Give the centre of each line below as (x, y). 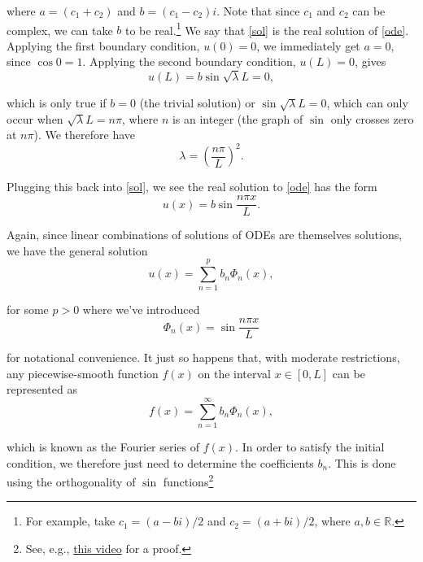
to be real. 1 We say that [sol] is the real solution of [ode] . (267, 28)
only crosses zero (372, 118)
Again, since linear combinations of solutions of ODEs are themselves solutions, (205, 235)
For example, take (70, 521)
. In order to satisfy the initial (310, 447)
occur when (35, 118)
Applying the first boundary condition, (103, 45)
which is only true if (57, 103)
